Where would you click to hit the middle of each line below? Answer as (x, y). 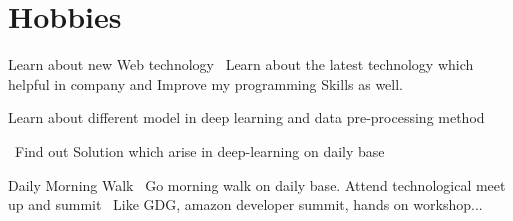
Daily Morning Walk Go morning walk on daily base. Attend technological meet (257, 184)
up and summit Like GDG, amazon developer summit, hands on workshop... (245, 204)
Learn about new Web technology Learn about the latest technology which (241, 64)
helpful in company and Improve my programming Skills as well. (206, 83)
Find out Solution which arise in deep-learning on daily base (199, 150)
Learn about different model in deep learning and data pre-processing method (246, 117)
